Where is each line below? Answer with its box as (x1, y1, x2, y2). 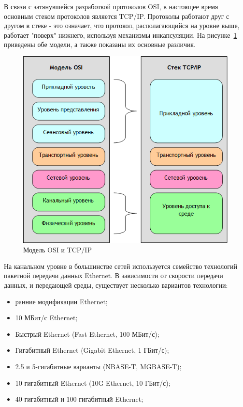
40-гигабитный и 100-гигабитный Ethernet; (15, 394, 143, 404)
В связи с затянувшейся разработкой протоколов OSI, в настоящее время (4, 1, 218, 11)
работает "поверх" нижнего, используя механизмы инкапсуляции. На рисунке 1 (4, 30, 237, 40)
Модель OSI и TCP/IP (23, 245, 92, 255)
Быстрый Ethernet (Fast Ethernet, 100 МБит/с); (15, 329, 159, 339)
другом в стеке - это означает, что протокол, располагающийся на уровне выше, (4, 20, 240, 31)
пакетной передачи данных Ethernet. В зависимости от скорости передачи (4, 270, 223, 281)
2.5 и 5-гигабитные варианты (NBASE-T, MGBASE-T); (15, 361, 182, 372)
